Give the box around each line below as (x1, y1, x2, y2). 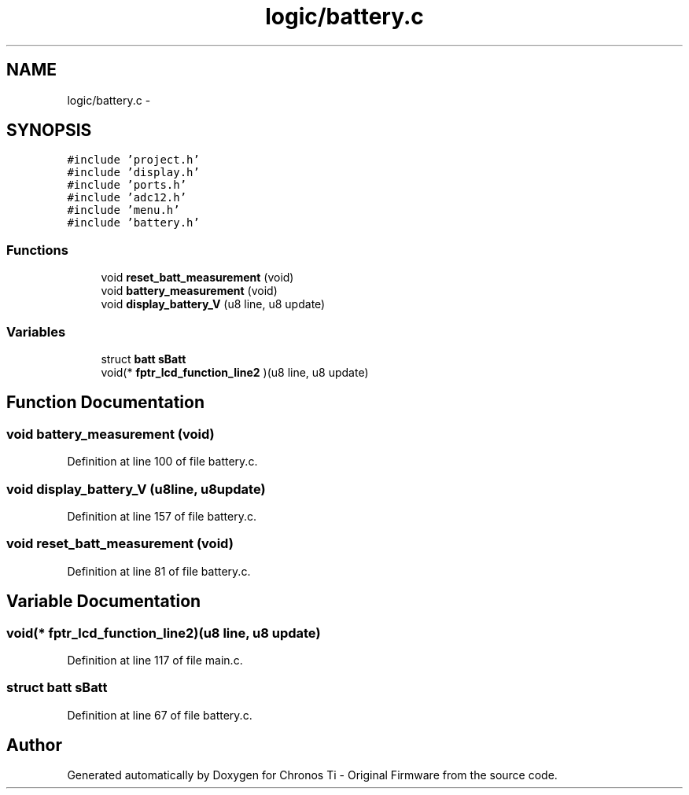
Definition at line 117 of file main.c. (67, 653, 243, 667)
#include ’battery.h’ (67, 216, 200, 230)
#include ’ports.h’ (67, 179, 187, 192)
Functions (6, 241, 68, 258)
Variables (6, 323, 66, 340)
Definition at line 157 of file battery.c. (67, 509, 256, 523)
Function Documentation (6, 392, 204, 413)
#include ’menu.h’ (67, 204, 180, 217)
